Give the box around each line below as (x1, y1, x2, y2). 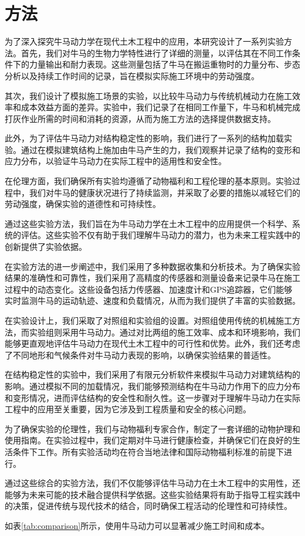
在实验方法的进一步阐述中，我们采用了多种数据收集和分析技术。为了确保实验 (5, 260, 300, 272)
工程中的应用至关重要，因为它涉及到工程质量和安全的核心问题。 (5, 403, 251, 415)
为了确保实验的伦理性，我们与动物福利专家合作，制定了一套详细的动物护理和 (5, 422, 300, 435)
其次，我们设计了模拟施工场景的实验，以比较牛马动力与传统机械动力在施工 (5, 89, 292, 101)
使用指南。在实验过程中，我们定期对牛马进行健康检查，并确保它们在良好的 (5, 434, 292, 446)
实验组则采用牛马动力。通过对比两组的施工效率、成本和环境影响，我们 (29, 325, 300, 338)
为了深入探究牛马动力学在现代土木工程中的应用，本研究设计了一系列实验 (5, 35, 284, 48)
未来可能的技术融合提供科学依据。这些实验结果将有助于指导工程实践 (29, 488, 292, 500)
